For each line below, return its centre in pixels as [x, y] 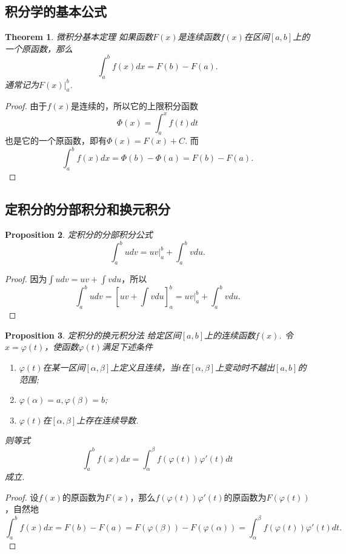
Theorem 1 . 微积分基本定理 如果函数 [79, 37]
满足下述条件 [128, 347]
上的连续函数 [229, 335]
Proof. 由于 [26, 106]
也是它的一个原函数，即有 [56, 140]
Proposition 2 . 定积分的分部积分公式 [79, 235]
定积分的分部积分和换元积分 [88, 209]
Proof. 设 [22, 497]
